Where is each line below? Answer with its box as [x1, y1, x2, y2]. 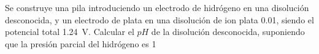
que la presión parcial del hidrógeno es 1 [5, 37, 156, 50]
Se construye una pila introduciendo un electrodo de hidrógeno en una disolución [5, 1, 309, 13]
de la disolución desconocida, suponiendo [151, 25, 305, 38]
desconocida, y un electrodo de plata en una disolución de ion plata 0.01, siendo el [5, 13, 314, 26]
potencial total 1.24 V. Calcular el [5, 25, 134, 38]
